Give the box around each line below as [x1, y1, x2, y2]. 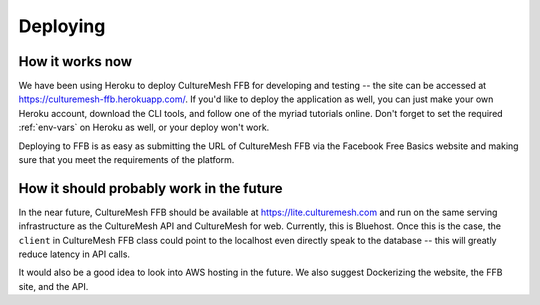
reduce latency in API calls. [18, 248, 130, 260]
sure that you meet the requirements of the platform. [18, 154, 235, 166]
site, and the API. [18, 280, 89, 292]
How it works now [18, 53, 133, 70]
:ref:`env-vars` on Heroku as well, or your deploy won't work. [18, 121, 270, 134]
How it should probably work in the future [18, 180, 283, 197]
